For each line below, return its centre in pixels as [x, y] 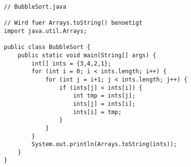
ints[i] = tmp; [97, 112]
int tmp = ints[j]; [104, 96]
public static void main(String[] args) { [87, 55]
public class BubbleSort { [47, 47]
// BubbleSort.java [35, 7]
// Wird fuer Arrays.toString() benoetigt [73, 23]
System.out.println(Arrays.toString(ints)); [104, 144]
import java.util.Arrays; [45, 31]
